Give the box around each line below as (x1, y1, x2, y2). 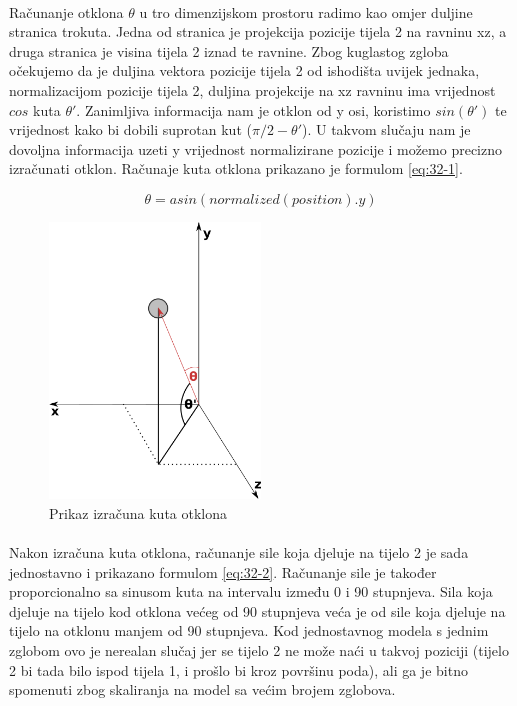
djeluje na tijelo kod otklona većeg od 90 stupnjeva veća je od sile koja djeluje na (9, 600, 506, 621)
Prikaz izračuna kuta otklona (49, 502, 228, 523)
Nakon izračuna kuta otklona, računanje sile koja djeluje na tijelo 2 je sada (9, 542, 469, 563)
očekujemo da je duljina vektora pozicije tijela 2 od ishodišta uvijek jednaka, (9, 60, 480, 81)
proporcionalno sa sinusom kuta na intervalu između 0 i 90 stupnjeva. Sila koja (9, 581, 493, 602)
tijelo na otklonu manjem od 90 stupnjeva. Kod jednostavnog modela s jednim (9, 620, 489, 641)
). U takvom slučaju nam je (302, 119, 471, 140)
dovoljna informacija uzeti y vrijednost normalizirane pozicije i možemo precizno (9, 138, 503, 159)
